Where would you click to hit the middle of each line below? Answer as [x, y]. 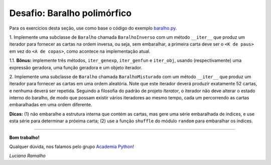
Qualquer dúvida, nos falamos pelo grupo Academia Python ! [72, 147]
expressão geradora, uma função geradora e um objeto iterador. [76, 67]
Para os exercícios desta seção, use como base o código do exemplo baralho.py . [93, 28]
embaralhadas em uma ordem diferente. [51, 105]
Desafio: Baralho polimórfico [71, 13]
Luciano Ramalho [28, 156]
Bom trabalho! [24, 137]
